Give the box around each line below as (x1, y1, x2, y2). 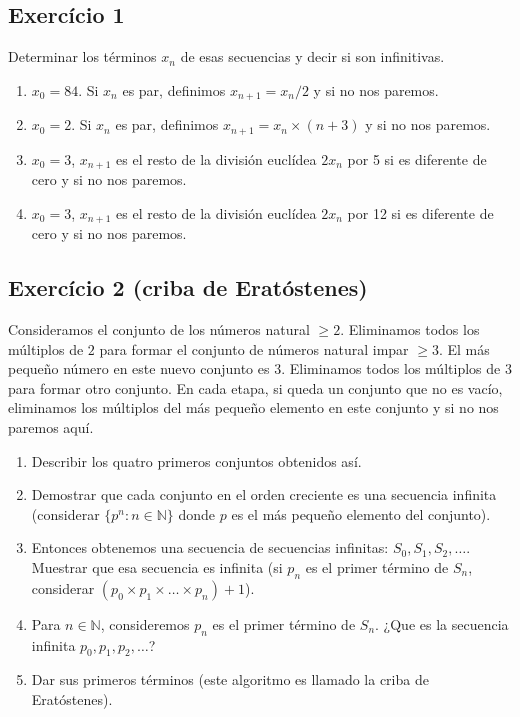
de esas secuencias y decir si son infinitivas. (180, 46, 445, 67)
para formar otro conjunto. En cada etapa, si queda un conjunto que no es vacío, (8, 377, 503, 398)
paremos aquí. (8, 416, 94, 437)
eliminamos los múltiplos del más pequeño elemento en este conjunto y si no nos (8, 397, 499, 418)
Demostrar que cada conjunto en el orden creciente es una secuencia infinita (31, 484, 497, 505)
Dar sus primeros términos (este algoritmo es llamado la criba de (31, 669, 429, 690)
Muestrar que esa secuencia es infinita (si (31, 556, 283, 577)
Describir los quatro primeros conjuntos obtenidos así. (31, 450, 362, 471)
